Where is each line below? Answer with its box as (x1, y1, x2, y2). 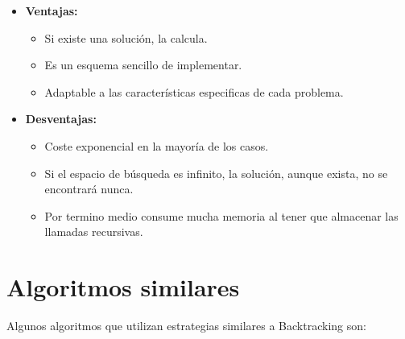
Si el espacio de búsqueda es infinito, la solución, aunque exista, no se (44, 164, 388, 181)
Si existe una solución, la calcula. (44, 29, 208, 46)
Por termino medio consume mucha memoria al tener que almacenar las (44, 207, 399, 224)
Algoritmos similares (6, 271, 240, 304)
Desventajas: (25, 110, 97, 127)
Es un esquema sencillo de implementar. (44, 56, 242, 73)
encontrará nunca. (44, 180, 134, 197)
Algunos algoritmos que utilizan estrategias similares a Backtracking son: (6, 317, 366, 334)
